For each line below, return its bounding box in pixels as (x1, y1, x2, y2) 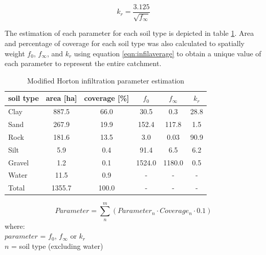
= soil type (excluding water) (11, 240, 103, 251)
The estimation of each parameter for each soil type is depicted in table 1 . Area (5, 28, 254, 38)
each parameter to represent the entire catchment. (5, 58, 162, 69)
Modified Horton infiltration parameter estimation (27, 75, 185, 86)
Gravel (8, 157, 29, 167)
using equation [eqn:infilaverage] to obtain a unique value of (74, 48, 261, 58)
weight (5, 48, 25, 58)
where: (5, 220, 25, 231)
